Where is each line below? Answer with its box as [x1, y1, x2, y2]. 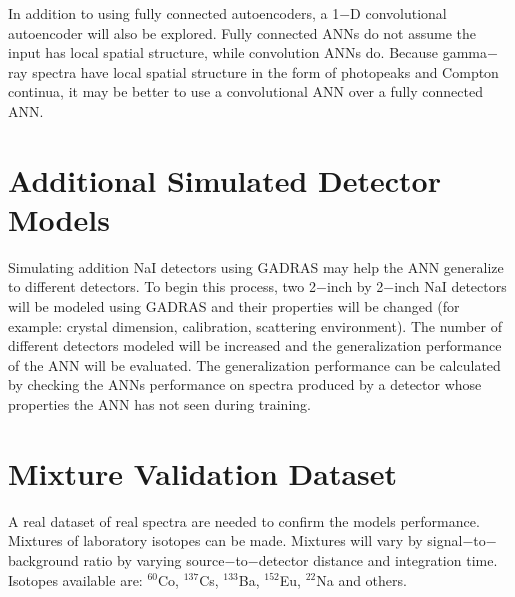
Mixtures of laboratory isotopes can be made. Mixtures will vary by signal [8, 530, 463, 551]
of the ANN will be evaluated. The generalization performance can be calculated [8, 354, 501, 375]
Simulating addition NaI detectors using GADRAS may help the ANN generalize [8, 256, 504, 277]
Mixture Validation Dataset [8, 452, 398, 493]
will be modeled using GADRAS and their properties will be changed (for [8, 296, 460, 317]
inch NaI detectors [394, 276, 507, 297]
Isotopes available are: [8, 569, 143, 590]
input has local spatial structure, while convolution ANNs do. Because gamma [8, 42, 487, 63]
